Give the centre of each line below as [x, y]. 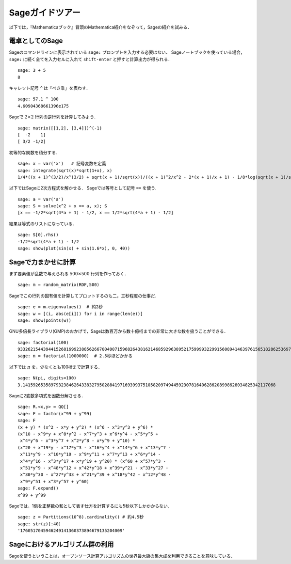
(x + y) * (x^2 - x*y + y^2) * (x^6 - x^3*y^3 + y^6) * [85, 427]
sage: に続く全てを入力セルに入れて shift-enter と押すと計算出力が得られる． [90, 59]
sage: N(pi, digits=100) [47, 378]
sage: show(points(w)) [45, 320]
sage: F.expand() [38, 488]
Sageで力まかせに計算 [42, 262]
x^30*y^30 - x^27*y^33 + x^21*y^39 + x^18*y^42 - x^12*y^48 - [96, 475]
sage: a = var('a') [41, 199]
